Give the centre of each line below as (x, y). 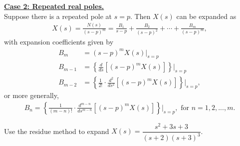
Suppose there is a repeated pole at (58, 16)
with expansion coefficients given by (59, 42)
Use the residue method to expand (57, 131)
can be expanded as (206, 16)
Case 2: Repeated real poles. (54, 6)
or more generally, (31, 95)
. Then (140, 16)
